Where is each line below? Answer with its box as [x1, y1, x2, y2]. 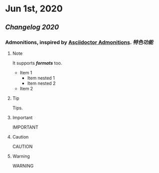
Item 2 [19, 85, 33, 91]
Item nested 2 [27, 80, 56, 86]
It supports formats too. [12, 60, 62, 66]
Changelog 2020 [5, 23, 59, 31]
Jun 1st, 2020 [5, 3, 63, 14]
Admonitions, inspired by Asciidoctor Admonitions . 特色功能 [5, 38, 154, 45]
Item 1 [19, 69, 32, 75]
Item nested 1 [27, 75, 55, 81]
